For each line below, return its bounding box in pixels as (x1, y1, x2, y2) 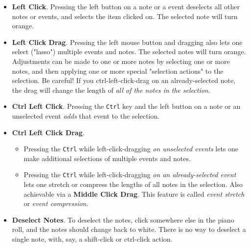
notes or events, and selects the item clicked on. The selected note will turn (12, 11, 238, 21)
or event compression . (23, 198, 89, 208)
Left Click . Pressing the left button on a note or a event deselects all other (12, 1, 240, 11)
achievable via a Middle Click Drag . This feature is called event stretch (23, 188, 245, 199)
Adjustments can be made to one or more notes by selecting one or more (12, 56, 230, 66)
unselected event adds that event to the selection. (12, 111, 159, 121)
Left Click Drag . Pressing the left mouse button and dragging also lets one (12, 37, 243, 47)
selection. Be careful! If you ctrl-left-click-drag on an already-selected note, (12, 75, 236, 85)
